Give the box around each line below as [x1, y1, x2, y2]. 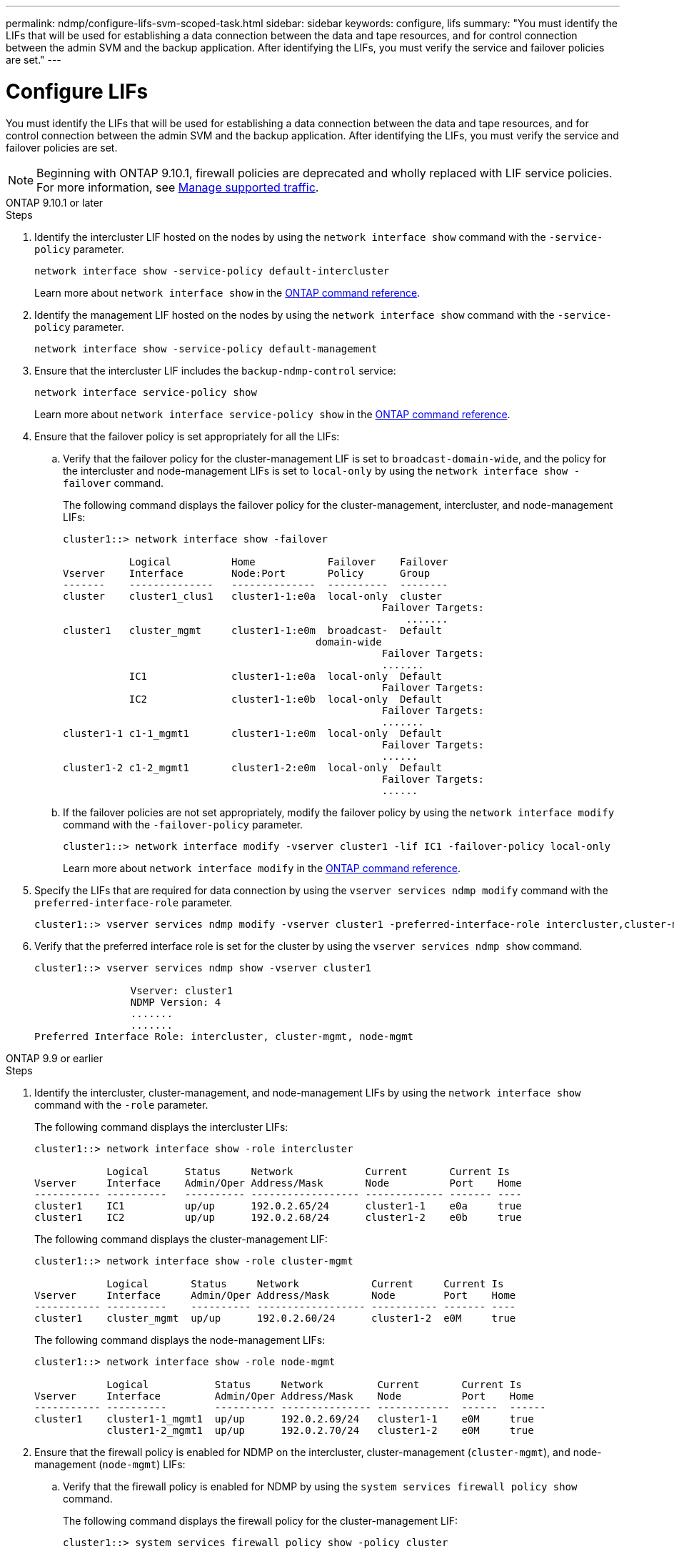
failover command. [63, 476, 164, 489]
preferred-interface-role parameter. [34, 896, 233, 909]
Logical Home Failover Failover [129, 555, 448, 568]
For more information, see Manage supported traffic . [36, 179, 319, 194]
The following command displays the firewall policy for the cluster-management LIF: [63, 1514, 458, 1527]
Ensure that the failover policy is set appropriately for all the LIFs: [34, 430, 340, 442]
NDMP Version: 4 [130, 996, 221, 1008]
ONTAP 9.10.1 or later [6, 196, 104, 209]
